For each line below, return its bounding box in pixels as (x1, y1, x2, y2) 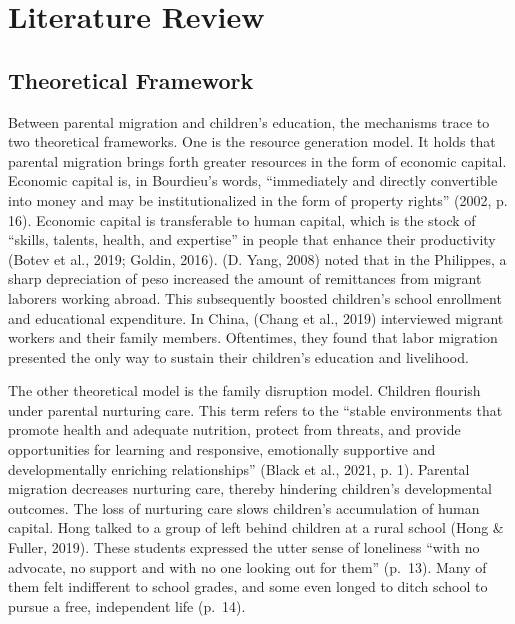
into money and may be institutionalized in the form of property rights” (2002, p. (8, 189, 508, 210)
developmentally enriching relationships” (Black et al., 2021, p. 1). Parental (8, 458, 470, 479)
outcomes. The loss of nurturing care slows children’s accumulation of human (8, 497, 480, 518)
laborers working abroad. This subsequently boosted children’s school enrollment (8, 287, 502, 308)
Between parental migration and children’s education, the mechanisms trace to (8, 111, 490, 132)
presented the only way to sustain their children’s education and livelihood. (8, 346, 469, 367)
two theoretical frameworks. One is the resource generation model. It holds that (8, 131, 496, 152)
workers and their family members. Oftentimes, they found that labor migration (8, 327, 498, 348)
